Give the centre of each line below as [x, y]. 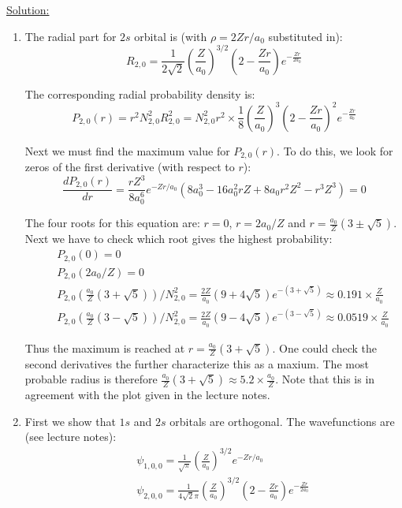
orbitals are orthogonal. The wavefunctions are [282, 421]
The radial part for [71, 36]
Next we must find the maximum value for [127, 150]
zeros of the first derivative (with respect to [130, 167]
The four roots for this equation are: [112, 223]
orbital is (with [171, 36]
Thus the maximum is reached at [105, 347]
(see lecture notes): [71, 437]
